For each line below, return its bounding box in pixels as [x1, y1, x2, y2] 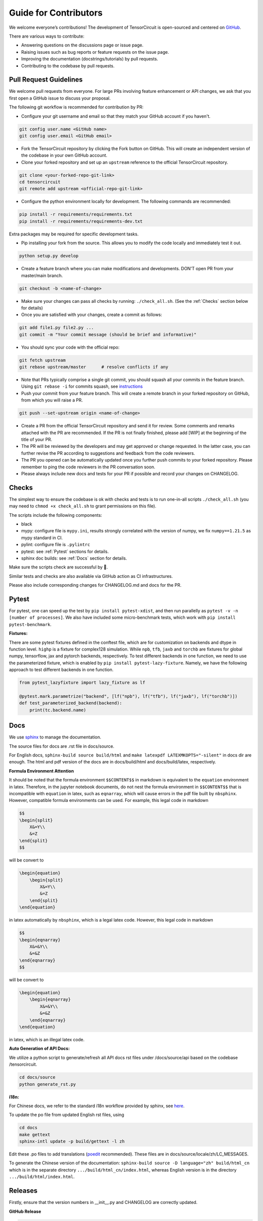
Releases [9, 1187, 38, 1195]
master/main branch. [21, 273, 63, 278]
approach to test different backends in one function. [9, 667, 114, 673]
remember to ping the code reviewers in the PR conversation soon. [21, 464, 155, 470]
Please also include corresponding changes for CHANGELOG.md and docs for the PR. [9, 582, 182, 588]
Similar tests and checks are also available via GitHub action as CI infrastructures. [9, 573, 173, 579]
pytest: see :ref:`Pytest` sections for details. [21, 548, 109, 554]
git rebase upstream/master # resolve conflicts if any [19, 364, 169, 370]
